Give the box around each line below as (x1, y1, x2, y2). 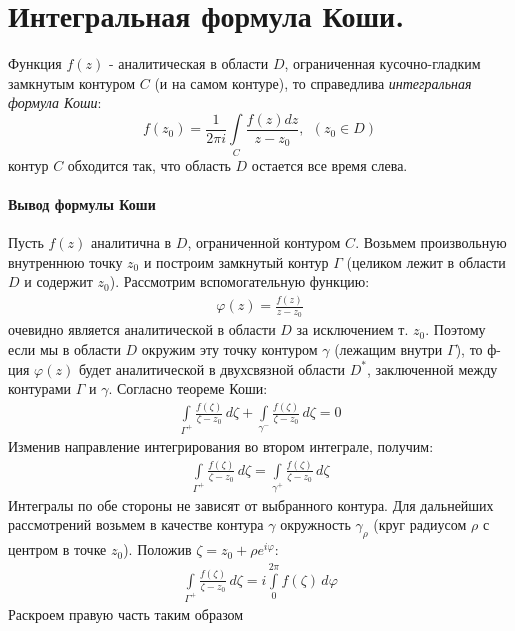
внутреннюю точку (8, 251, 123, 272)
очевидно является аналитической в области (8, 319, 276, 340)
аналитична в (91, 232, 172, 253)
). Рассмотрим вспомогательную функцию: (109, 271, 370, 292)
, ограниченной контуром (187, 232, 341, 253)
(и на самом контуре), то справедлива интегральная (154, 72, 472, 93)
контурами (8, 378, 72, 399)
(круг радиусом (373, 514, 467, 535)
